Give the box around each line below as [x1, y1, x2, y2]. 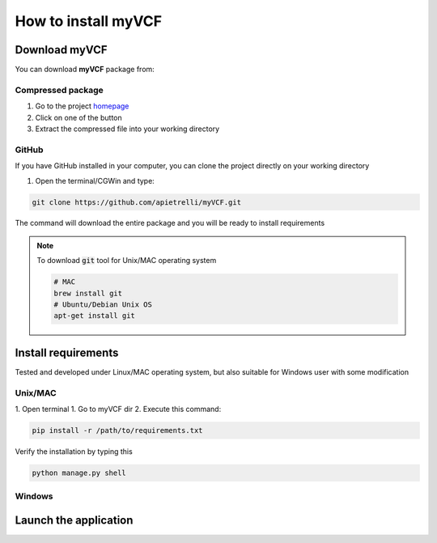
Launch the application [15, 513, 134, 527]
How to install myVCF [15, 12, 162, 30]
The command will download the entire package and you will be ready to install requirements [15, 218, 325, 228]
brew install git [53, 288, 123, 298]
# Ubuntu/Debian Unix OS [53, 300, 153, 309]
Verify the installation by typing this [15, 447, 133, 456]
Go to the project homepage [35, 101, 129, 111]
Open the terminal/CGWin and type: [35, 176, 155, 185]
